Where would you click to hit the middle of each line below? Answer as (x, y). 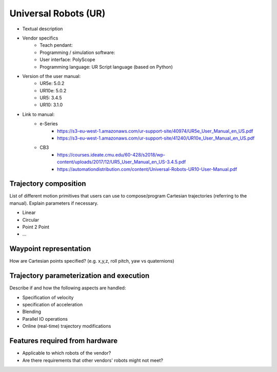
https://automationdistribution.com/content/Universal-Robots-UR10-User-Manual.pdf (147, 169)
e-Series (49, 124)
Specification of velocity (48, 297)
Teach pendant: (56, 45)
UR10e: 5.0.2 (53, 90)
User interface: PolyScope (67, 60)
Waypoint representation (50, 249)
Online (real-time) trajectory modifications (67, 326)
